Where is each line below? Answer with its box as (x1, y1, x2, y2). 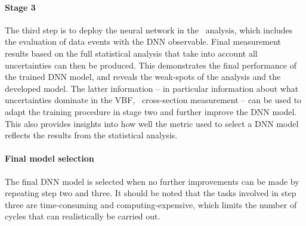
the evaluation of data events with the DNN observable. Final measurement (5, 35, 282, 48)
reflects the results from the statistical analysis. (5, 129, 178, 141)
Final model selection (5, 152, 94, 165)
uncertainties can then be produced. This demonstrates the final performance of (5, 58, 296, 71)
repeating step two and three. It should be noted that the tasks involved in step (5, 187, 296, 199)
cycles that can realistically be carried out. (5, 210, 160, 222)
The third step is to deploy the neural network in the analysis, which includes (5, 23, 293, 36)
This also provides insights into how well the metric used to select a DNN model (5, 117, 299, 129)
